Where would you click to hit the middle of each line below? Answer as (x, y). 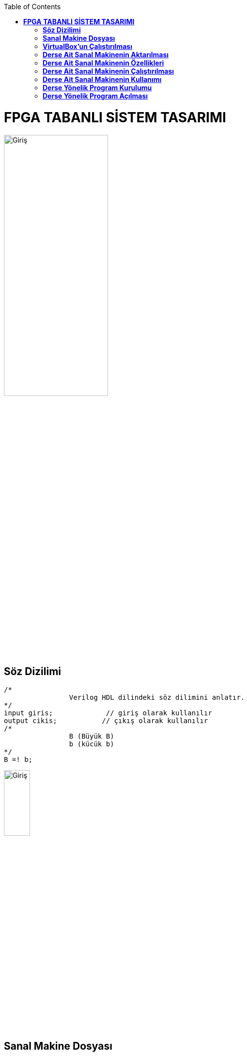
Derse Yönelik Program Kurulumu (97, 88)
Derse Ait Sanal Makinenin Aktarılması (106, 55)
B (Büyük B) (92, 736)
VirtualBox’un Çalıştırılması (87, 46)
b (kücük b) (92, 744)
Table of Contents (32, 7)
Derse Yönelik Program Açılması (95, 96)
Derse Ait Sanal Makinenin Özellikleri (103, 63)
